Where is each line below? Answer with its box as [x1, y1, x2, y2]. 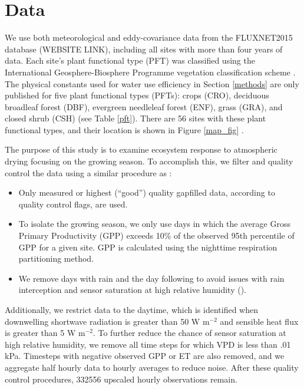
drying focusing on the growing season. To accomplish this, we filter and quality [5, 155, 293, 167]
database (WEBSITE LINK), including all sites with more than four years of [5, 42, 283, 55]
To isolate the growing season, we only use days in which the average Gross [18, 217, 290, 230]
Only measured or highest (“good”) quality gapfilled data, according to [18, 186, 275, 199]
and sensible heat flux [220, 315, 299, 327]
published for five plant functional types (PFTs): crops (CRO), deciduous [5, 89, 269, 101]
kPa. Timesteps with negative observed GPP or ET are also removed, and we [5, 350, 285, 362]
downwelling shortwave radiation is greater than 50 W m [5, 315, 210, 327]
